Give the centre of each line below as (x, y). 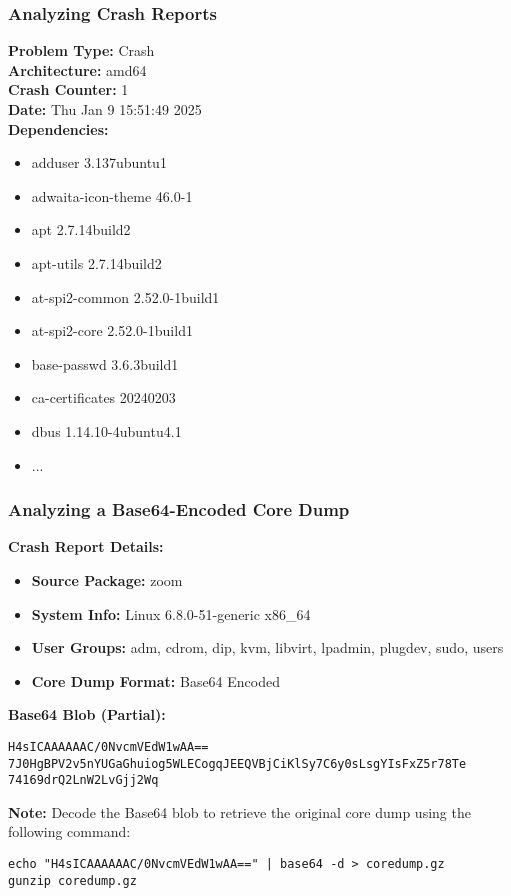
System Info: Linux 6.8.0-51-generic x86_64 (171, 613)
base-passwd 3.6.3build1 (105, 363)
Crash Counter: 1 (68, 89)
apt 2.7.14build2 (81, 229)
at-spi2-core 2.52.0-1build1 (112, 330)
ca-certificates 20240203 (103, 397)
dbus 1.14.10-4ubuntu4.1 (106, 430)
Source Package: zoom (107, 579)
